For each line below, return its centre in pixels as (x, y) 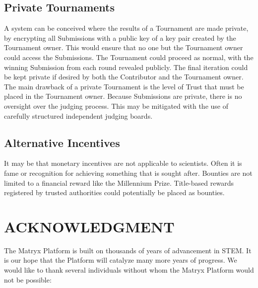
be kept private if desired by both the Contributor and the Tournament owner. (124, 77)
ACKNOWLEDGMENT (89, 226)
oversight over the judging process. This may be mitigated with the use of (116, 106)
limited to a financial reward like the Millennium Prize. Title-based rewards (119, 182)
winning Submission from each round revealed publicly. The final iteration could (126, 67)
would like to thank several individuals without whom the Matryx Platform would (129, 270)
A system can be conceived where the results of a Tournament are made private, (126, 28)
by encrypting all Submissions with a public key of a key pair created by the (120, 37)
